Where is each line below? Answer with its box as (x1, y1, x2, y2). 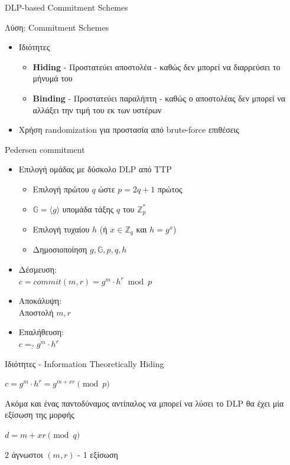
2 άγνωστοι (5, 448, 43, 460)
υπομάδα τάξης (62, 202, 114, 215)
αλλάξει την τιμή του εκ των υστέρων (32, 103, 162, 116)
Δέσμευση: (18, 263, 57, 276)
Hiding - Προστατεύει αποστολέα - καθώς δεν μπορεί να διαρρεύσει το (32, 60, 281, 73)
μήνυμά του (32, 72, 73, 84)
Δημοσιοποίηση (32, 243, 87, 256)
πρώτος (158, 182, 183, 195)
